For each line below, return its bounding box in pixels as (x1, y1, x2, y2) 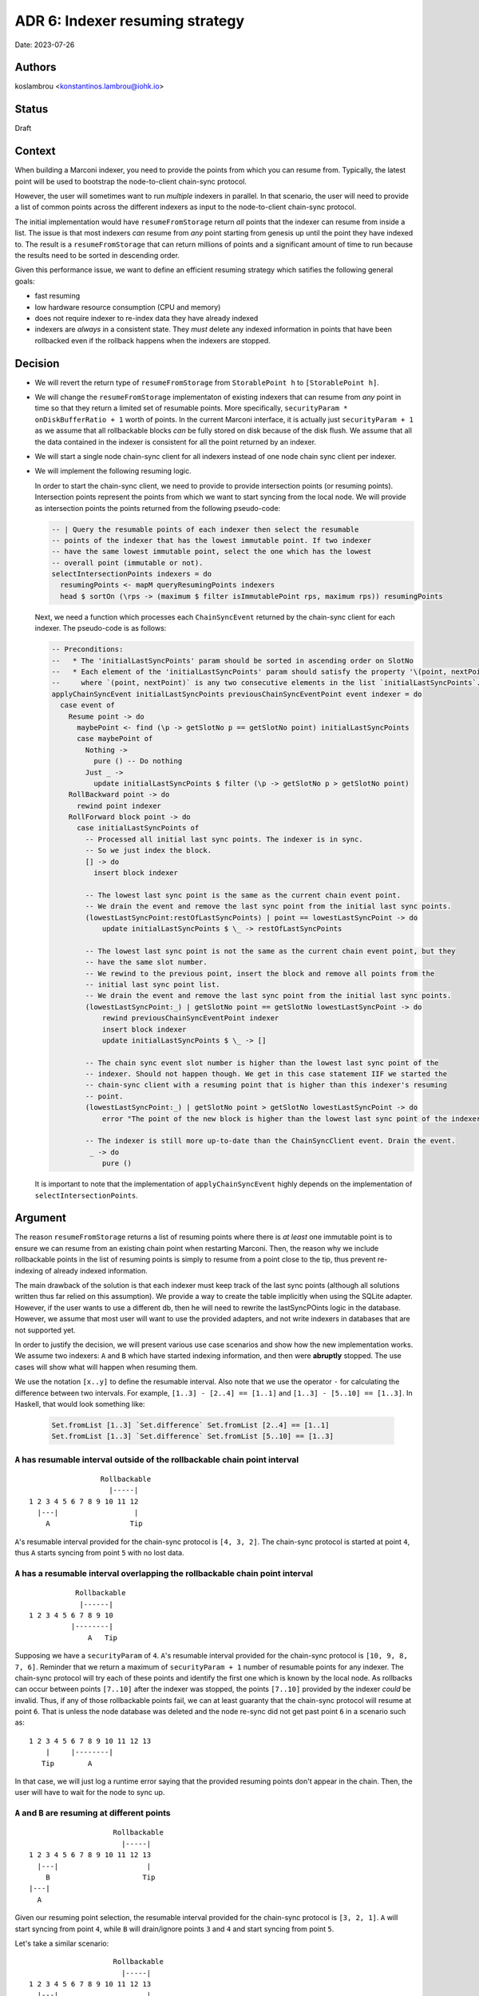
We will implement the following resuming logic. (34, 466, 192, 476)
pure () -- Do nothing (93, 757, 183, 766)
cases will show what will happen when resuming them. (14, 1362, 198, 1372)
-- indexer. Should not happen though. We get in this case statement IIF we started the (85, 1070, 447, 1079)
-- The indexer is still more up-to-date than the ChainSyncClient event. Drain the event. (85, 1136, 456, 1146)
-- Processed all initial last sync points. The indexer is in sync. (85, 834, 363, 844)
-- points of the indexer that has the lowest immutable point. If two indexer (51, 536, 372, 545)
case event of (60, 701, 116, 710)
